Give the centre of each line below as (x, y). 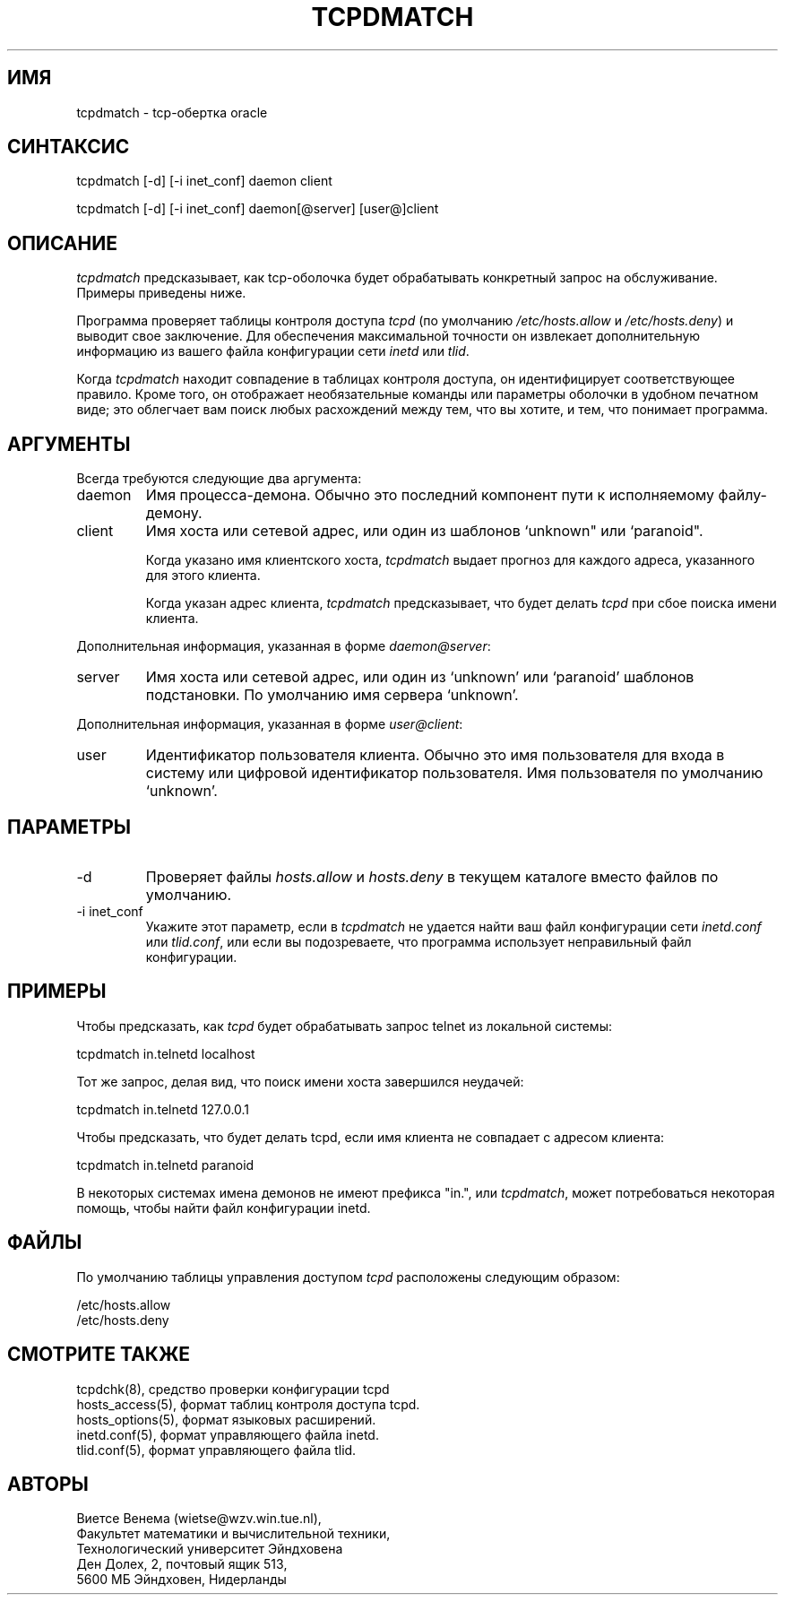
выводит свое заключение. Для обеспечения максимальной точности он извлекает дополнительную (388, 336)
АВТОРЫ (48, 1484)
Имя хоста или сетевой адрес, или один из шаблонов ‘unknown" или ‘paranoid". (424, 531)
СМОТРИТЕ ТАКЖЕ (99, 1355)
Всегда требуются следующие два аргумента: (219, 479)
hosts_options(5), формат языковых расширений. (226, 1419)
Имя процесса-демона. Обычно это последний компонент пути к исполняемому (430, 495)
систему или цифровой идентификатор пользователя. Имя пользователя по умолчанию (454, 773)
